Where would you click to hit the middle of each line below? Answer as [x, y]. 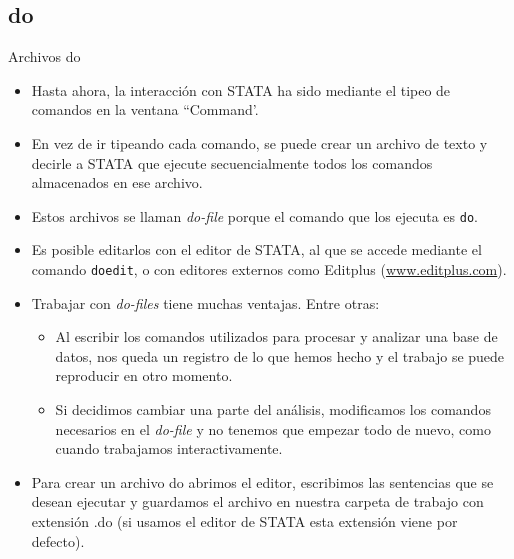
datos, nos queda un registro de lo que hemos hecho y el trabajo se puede [280, 355]
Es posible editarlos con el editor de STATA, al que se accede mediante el [256, 249]
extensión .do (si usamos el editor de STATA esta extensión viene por [244, 521]
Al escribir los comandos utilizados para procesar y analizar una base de [276, 336]
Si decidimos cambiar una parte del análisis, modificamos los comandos [273, 409]
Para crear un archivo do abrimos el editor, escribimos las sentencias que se [262, 481]
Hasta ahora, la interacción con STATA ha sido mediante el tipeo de [241, 89]
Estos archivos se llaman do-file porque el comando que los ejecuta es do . [254, 215]
